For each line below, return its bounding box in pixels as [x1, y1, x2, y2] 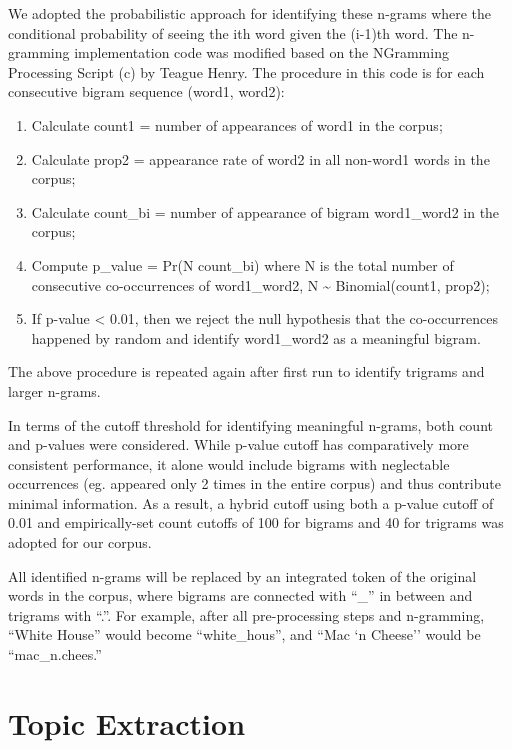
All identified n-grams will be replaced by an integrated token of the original [8, 565, 477, 586]
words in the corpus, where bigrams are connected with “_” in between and [8, 585, 473, 606]
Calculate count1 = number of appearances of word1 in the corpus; [31, 114, 443, 135]
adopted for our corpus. [8, 532, 152, 553]
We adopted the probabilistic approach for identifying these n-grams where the [8, 3, 492, 23]
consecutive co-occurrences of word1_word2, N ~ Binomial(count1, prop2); [31, 274, 490, 295]
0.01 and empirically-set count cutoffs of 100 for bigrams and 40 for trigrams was [8, 512, 504, 533]
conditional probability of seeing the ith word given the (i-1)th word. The [8, 22, 458, 43]
